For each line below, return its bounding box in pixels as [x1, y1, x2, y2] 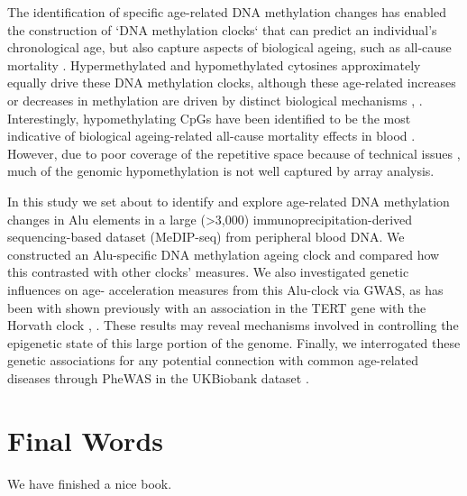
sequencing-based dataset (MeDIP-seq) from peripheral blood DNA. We [7, 227, 405, 246]
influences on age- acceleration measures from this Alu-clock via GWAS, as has [7, 280, 444, 299]
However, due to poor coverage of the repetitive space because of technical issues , [7, 143, 461, 162]
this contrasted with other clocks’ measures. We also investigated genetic [7, 262, 409, 281]
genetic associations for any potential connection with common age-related [7, 351, 419, 370]
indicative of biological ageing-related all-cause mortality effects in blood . [7, 126, 416, 145]
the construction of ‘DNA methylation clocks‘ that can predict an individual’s [7, 20, 437, 39]
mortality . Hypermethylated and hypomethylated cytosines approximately [7, 55, 421, 74]
